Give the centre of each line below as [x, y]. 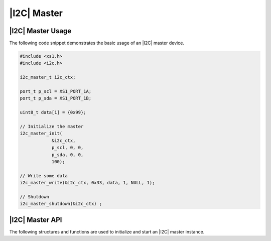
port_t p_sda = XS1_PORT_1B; [56, 98]
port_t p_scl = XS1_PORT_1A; [56, 91]
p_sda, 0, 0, [67, 155]
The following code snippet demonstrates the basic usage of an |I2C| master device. [97, 43]
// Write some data [44, 175]
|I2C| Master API [36, 220]
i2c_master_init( [41, 134]
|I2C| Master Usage [40, 31]
